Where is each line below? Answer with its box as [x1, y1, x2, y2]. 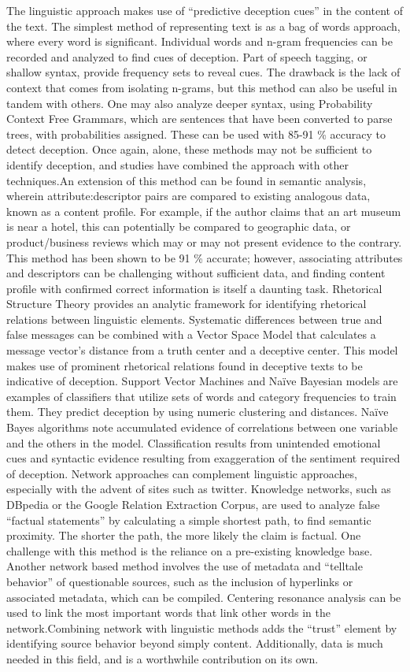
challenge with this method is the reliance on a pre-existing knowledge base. [6, 542, 373, 559]
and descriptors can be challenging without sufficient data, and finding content [6, 265, 386, 281]
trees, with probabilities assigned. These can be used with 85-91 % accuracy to [6, 125, 386, 142]
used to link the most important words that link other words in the [6, 604, 331, 621]
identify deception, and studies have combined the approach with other [6, 156, 349, 173]
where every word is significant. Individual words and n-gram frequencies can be [6, 33, 393, 50]
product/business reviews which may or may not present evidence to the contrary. [6, 233, 402, 250]
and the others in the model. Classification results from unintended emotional [6, 434, 381, 451]
